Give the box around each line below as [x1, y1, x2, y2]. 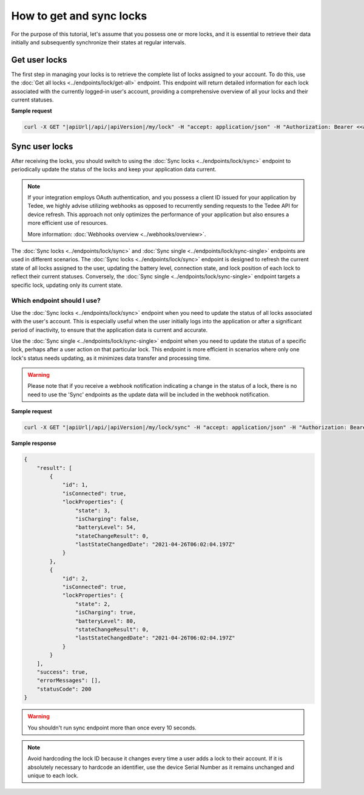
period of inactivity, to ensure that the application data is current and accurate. [11, 326, 208, 334]
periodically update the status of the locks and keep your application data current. [11, 166, 217, 173]
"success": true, [36, 669, 89, 675]
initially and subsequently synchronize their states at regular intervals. [11, 38, 186, 46]
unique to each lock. [27, 772, 79, 779]
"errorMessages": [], [36, 677, 101, 684]
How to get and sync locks [11, 9, 147, 22]
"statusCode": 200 [36, 686, 92, 692]
